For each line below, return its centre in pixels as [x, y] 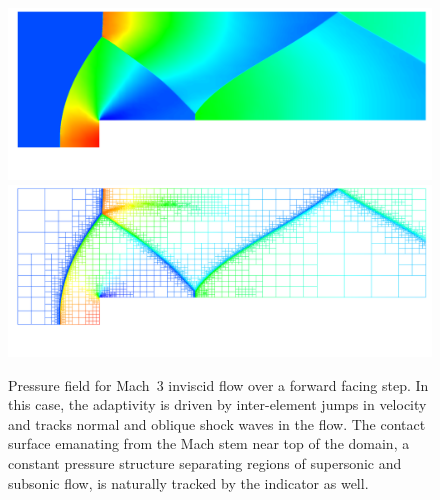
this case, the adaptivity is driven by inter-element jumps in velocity [217, 404]
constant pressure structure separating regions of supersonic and [205, 463]
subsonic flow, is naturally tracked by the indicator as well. [188, 482]
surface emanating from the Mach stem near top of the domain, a [209, 443]
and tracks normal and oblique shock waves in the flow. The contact [217, 423]
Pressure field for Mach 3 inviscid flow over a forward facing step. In [218, 384]
